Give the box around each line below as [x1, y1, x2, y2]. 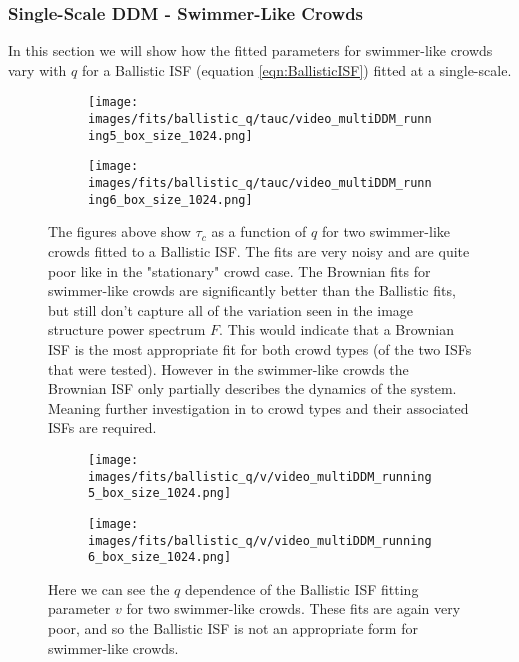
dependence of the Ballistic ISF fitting [184, 578, 419, 599]
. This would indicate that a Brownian [219, 319, 454, 340]
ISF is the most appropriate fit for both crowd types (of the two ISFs [48, 338, 472, 359]
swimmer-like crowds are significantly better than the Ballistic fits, [48, 280, 456, 301]
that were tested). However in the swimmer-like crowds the [48, 358, 409, 379]
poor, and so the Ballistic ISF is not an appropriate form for [48, 618, 418, 638]
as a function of [211, 221, 307, 242]
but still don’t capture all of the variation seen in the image [48, 299, 414, 320]
